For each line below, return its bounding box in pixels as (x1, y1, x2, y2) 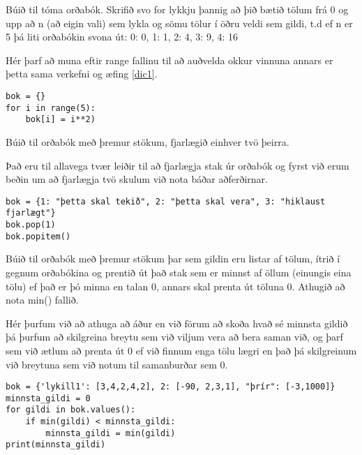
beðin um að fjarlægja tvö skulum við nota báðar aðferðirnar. (6, 172, 268, 186)
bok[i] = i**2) (25, 114, 96, 125)
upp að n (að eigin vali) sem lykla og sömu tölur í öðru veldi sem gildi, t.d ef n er (6, 15, 353, 30)
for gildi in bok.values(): (6, 405, 136, 415)
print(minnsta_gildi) (6, 440, 106, 450)
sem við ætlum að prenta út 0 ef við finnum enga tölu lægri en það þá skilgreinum (6, 343, 357, 357)
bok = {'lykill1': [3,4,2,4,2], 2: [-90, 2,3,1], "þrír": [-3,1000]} (6, 382, 335, 392)
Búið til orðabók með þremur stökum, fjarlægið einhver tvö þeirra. (6, 134, 289, 149)
